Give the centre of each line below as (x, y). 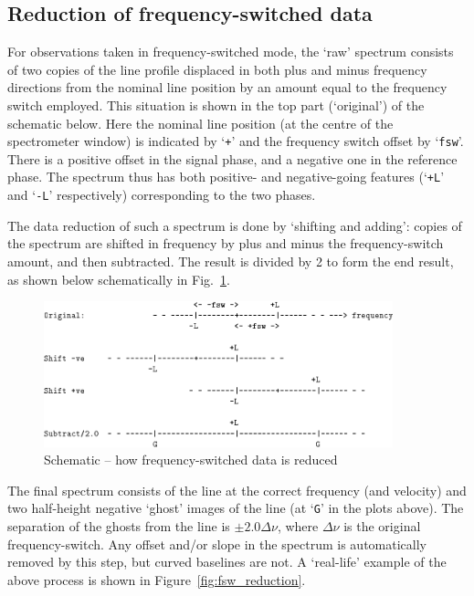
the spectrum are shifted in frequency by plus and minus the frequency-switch (226, 243)
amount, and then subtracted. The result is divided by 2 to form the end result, (231, 261)
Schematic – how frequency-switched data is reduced (191, 460)
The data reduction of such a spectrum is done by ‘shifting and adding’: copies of (235, 225)
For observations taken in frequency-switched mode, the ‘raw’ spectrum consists (231, 52)
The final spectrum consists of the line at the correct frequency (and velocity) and (237, 490)
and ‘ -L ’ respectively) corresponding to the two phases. (162, 195)
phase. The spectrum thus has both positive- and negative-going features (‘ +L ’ (226, 177)
